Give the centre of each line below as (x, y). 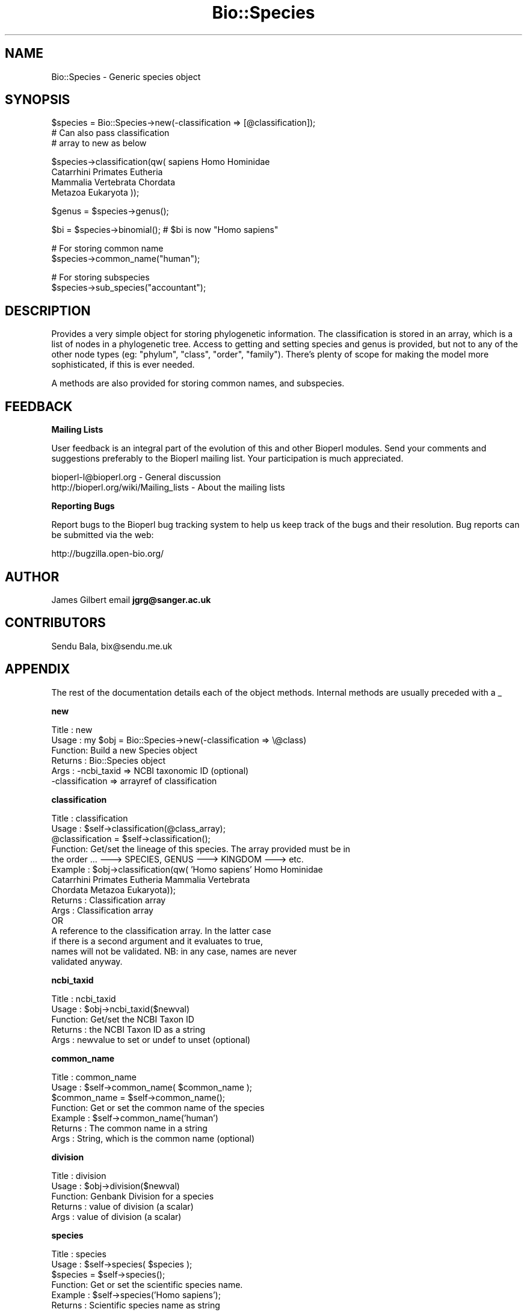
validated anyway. (87, 961)
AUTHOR (32, 577)
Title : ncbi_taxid (84, 998)
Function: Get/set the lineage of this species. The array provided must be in (201, 849)
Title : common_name (94, 1077)
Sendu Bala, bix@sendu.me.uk (112, 646)
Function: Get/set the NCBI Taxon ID (123, 1019)
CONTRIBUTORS (55, 623)
